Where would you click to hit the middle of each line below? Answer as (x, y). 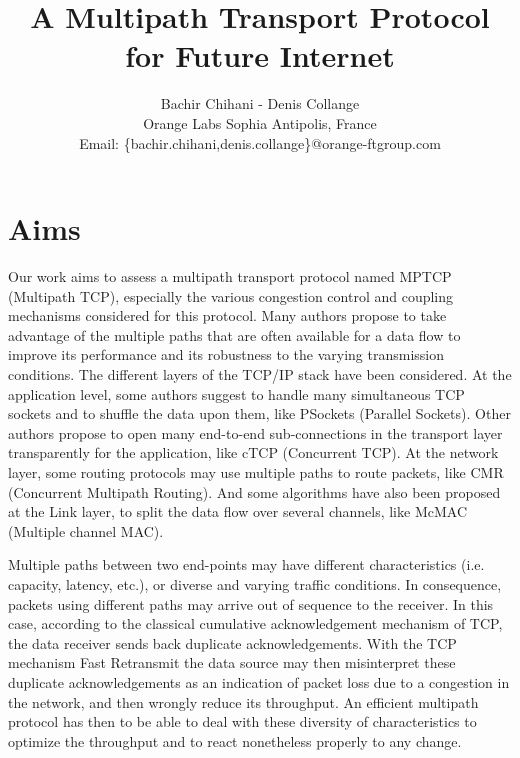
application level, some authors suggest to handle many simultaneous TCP (236, 393)
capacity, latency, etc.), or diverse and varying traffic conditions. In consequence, (255, 583)
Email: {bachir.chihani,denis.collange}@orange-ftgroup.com (260, 142)
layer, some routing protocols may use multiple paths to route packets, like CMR (256, 471)
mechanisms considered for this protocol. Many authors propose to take (227, 315)
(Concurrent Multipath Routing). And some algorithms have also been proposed (254, 491)
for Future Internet (260, 55)
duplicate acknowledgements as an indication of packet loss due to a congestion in (259, 681)
